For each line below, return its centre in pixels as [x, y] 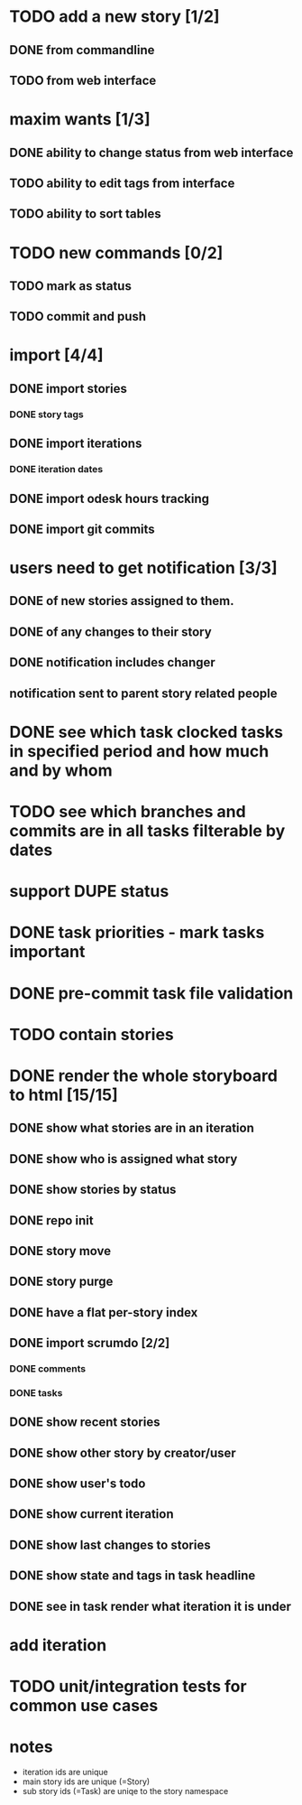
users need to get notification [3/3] [143, 568]
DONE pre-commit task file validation [151, 993]
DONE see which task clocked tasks [146, 732]
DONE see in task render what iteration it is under [150, 1606]
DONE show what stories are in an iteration [132, 1128]
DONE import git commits [82, 529]
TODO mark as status [71, 286]
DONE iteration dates [56, 470]
